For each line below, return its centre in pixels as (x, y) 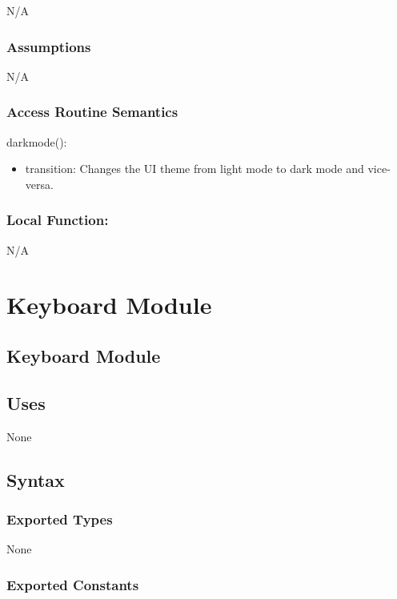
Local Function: (58, 220)
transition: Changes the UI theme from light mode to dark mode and (194, 169)
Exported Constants (73, 584)
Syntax (36, 479)
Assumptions (49, 46)
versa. (39, 184)
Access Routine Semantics (92, 112)
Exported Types (60, 519)
